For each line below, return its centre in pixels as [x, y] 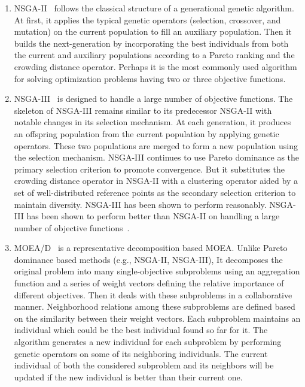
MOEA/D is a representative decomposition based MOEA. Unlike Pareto [151, 248]
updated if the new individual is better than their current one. [128, 377]
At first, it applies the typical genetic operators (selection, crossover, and [147, 19]
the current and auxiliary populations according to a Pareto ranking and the [154, 55]
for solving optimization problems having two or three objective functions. [150, 78]
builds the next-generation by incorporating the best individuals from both [151, 43]
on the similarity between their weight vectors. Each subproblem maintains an [157, 318]
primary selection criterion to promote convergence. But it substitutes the [150, 169]
